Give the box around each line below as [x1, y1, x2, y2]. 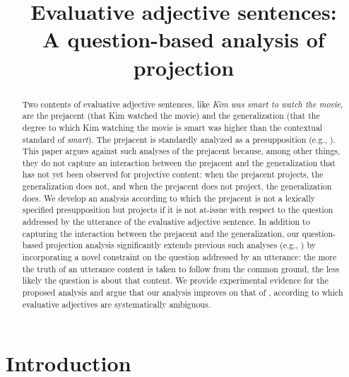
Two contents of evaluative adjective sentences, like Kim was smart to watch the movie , [22, 98, 343, 110]
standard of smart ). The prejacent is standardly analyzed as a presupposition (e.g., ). [22, 133, 336, 145]
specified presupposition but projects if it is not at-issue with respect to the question [22, 204, 333, 216]
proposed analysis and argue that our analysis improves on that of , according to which [22, 286, 343, 298]
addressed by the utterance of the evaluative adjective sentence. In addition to [22, 216, 310, 228]
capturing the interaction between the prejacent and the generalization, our [22, 227, 300, 239]
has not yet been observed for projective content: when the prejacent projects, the [22, 168, 324, 180]
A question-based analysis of [42, 25, 325, 54]
